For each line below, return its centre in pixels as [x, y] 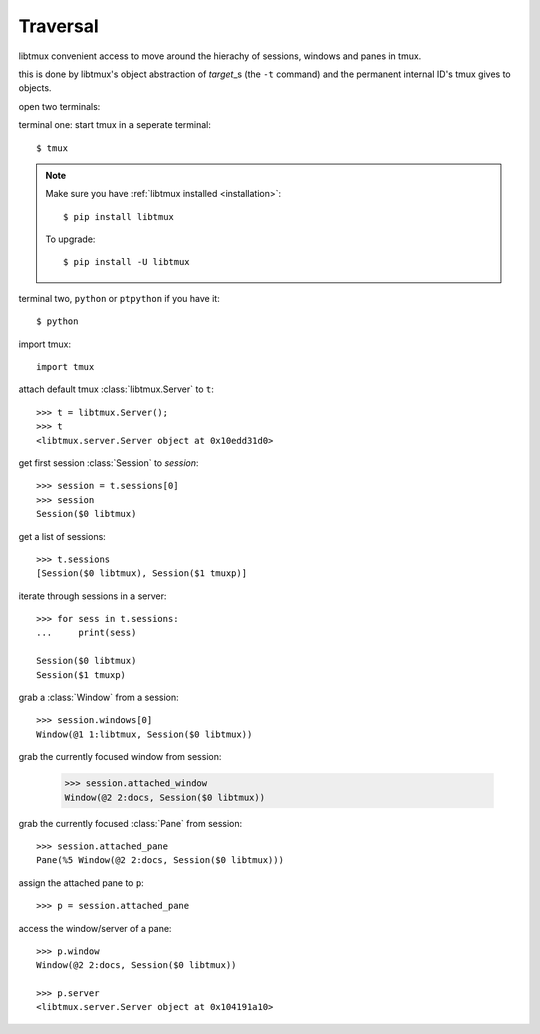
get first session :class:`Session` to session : [108, 462]
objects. [35, 88]
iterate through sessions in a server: [92, 596]
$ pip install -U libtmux [126, 262]
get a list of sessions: [62, 536]
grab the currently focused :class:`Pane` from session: [130, 823]
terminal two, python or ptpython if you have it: [119, 298]
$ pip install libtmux [119, 216]
